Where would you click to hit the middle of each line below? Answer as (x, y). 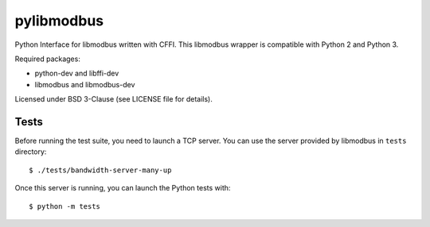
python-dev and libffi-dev (77, 73)
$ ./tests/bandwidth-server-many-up (100, 170)
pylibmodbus (59, 21)
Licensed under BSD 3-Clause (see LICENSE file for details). (113, 99)
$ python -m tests (65, 206)
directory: (31, 152)
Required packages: (48, 59)
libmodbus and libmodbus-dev (85, 84)
